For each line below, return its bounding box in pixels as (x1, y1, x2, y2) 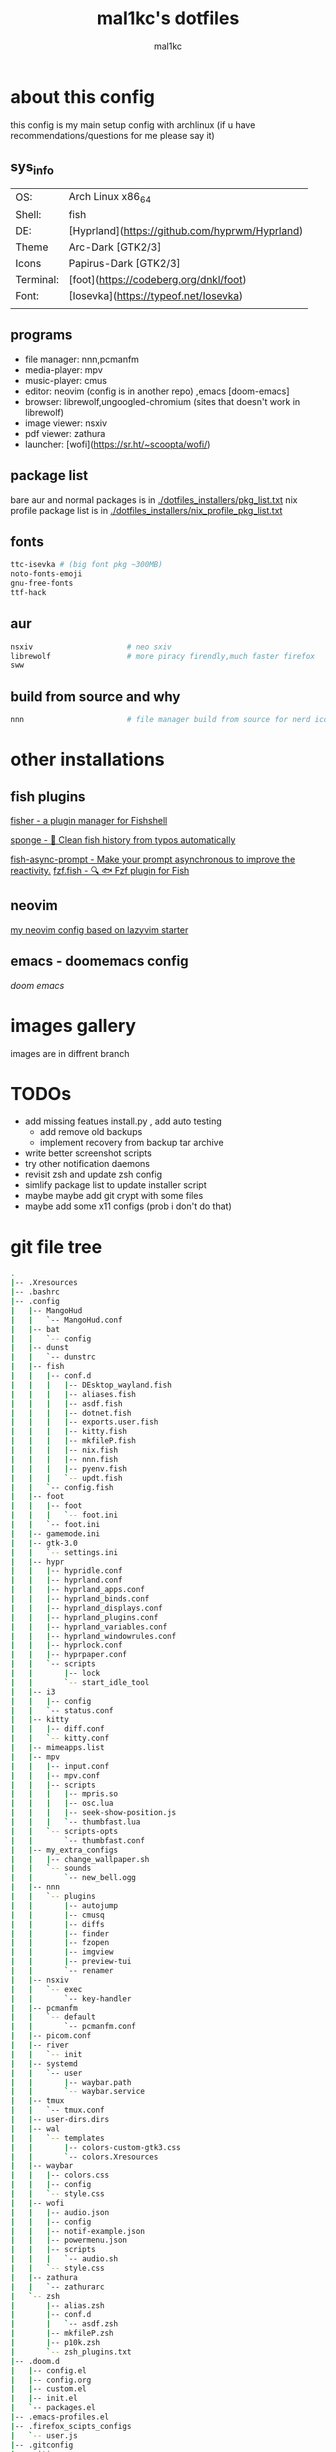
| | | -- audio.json (10, 2207, 110, 2217)
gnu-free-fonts (10, 578, 74, 589)
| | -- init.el (10, 2393, 78, 2404)
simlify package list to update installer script (24, 1179, 207, 1191)
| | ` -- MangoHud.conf (10, 1315, 123, 1325)
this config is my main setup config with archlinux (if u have (10, 118, 256, 131)
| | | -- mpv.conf (10, 1770, 101, 1781)
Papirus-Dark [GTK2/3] (68, 256, 181, 270)
